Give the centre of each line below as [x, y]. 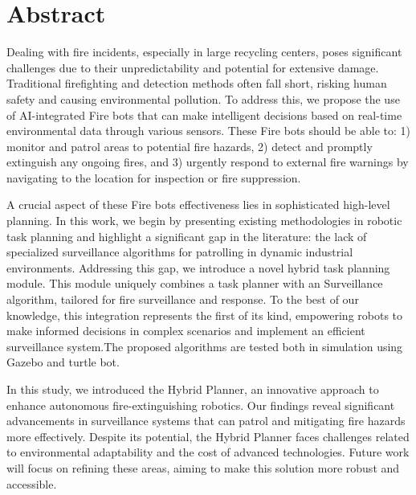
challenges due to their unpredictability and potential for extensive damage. [193, 67]
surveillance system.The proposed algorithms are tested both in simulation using [205, 346]
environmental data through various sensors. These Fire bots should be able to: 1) [208, 131]
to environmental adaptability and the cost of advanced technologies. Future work [208, 452]
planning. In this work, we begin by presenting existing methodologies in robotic [204, 221]
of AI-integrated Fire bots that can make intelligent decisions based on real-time [204, 115]
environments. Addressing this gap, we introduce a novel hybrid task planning [198, 267]
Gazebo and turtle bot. [63, 362]
